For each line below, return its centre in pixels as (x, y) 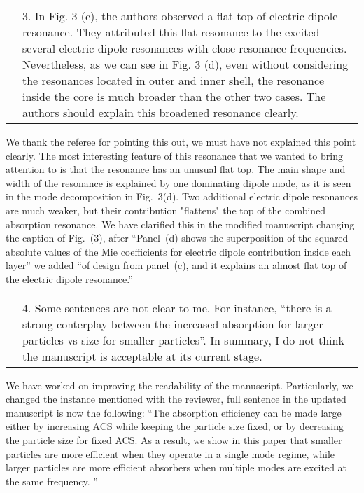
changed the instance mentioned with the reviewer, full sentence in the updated (176, 399)
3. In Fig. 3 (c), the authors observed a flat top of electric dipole (180, 16)
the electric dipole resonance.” (69, 278)
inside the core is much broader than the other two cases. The (174, 96)
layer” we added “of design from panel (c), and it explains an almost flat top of (176, 265)
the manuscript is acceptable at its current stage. (142, 356)
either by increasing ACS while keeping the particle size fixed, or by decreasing (175, 426)
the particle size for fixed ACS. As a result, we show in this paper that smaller (174, 439)
